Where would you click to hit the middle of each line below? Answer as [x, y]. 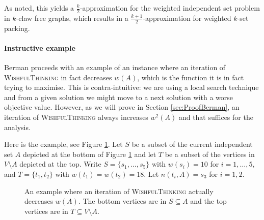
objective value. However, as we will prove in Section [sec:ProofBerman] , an [122, 107]
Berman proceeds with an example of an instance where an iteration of [115, 67]
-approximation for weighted [187, 18]
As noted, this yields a [39, 8]
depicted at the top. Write [60, 164]
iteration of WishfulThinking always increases [76, 117]
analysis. [17, 127]
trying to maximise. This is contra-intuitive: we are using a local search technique [131, 87]
